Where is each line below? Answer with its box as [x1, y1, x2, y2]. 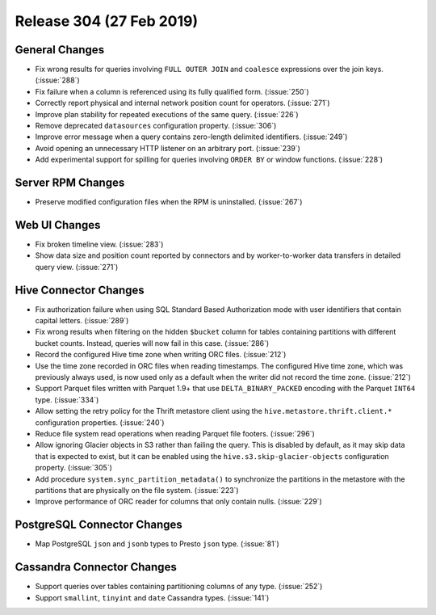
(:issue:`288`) [35, 75, 80, 85]
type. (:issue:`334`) [35, 394, 99, 404]
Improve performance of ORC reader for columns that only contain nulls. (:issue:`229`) [35, 497, 322, 507]
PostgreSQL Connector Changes [15, 518, 183, 532]
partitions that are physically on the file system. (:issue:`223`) [35, 485, 239, 495]
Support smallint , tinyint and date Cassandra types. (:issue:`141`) [35, 592, 270, 602]
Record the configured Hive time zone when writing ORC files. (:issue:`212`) [35, 350, 287, 360]
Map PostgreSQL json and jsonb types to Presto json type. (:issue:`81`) [35, 539, 280, 549]
